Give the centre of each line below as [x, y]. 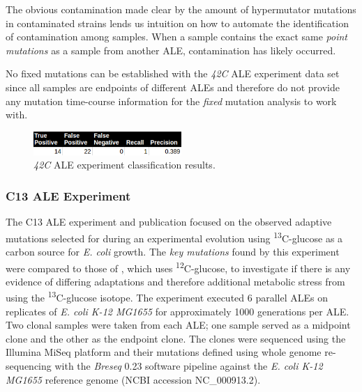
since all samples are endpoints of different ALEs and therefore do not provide [173, 87]
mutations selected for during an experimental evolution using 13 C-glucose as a [174, 237]
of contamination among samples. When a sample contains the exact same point [177, 37]
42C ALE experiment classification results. [125, 165]
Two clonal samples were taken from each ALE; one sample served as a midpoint [178, 325]
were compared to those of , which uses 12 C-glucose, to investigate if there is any [178, 267]
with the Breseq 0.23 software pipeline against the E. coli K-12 [189, 366]
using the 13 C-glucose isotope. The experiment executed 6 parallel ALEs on [167, 297]
